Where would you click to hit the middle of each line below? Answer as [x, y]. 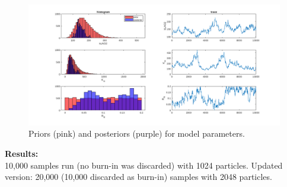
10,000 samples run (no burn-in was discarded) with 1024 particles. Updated [144, 165]
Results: [22, 153]
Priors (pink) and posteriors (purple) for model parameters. [137, 133]
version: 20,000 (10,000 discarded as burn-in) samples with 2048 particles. [138, 177]
